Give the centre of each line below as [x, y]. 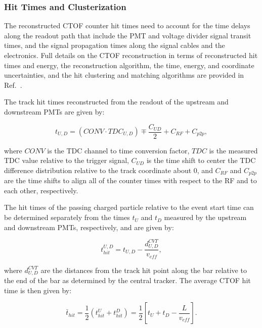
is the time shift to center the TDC [201, 160]
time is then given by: [38, 290]
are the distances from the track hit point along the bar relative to [144, 270]
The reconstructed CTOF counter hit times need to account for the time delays [127, 25]
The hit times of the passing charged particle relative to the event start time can [129, 207]
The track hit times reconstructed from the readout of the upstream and [116, 102]
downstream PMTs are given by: [54, 111]
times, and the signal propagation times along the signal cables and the [115, 45]
